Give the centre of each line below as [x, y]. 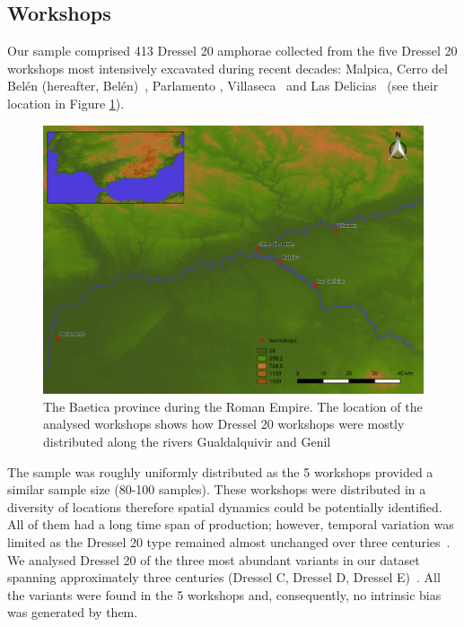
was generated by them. [73, 612]
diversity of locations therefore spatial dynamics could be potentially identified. [225, 506]
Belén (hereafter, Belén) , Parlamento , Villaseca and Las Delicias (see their [223, 86]
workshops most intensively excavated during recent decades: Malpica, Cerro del [228, 68]
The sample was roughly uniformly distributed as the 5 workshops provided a [220, 471]
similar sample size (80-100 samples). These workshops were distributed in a [217, 489]
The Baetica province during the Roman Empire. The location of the [233, 406]
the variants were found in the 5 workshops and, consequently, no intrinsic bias [224, 594]
